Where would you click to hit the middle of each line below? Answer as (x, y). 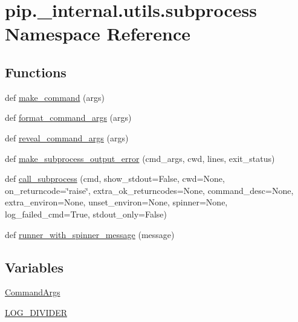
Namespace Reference (98, 34)
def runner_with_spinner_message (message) (90, 234)
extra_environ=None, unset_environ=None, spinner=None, (116, 202)
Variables (34, 267)
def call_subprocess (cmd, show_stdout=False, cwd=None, (115, 179)
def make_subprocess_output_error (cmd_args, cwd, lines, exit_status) (140, 158)
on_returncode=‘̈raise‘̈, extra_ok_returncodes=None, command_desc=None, (149, 190)
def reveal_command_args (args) (67, 137)
